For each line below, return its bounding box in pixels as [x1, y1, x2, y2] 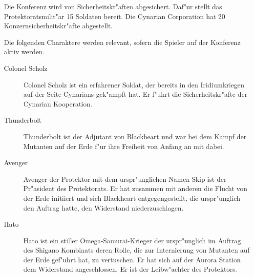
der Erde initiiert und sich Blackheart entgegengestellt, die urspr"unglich [23, 192, 241, 203]
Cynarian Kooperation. [23, 98, 92, 108]
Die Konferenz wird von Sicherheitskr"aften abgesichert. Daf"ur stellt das [4, 1, 222, 11]
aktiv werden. [4, 46, 44, 57]
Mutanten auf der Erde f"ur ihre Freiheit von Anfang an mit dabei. [23, 141, 224, 151]
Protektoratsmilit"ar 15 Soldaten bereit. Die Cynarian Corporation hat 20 [4, 11, 225, 21]
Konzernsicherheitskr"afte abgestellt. [4, 21, 113, 31]
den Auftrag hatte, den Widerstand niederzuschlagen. [23, 202, 184, 213]
